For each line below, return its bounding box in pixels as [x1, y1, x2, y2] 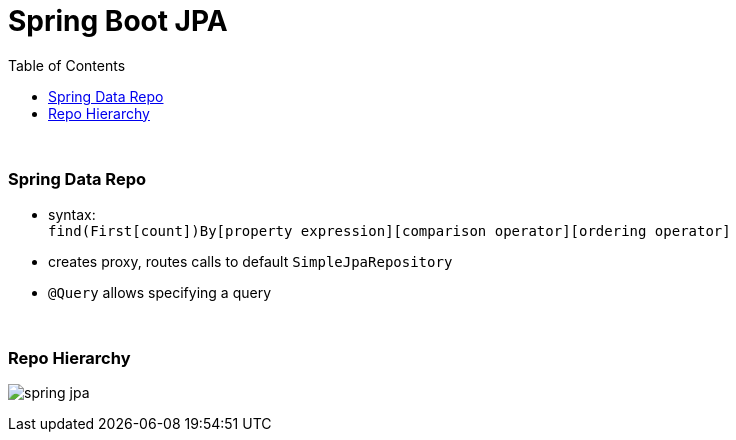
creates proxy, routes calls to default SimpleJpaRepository [48, 252, 453, 270]
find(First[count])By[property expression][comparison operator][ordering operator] [48, 222, 731, 239]
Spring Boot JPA [8, 4, 228, 38]
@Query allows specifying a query [48, 283, 272, 301]
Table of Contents [8, 56, 126, 74]
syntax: [48, 205, 96, 223]
